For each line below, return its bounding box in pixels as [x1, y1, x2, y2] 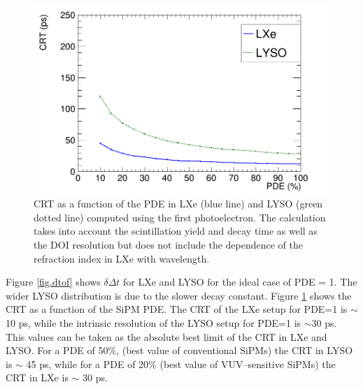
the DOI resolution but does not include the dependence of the [34, 237, 304, 251]
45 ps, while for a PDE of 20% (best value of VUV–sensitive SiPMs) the [26, 356, 336, 371]
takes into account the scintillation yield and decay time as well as [34, 223, 318, 238]
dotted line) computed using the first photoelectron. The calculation [34, 210, 326, 224]
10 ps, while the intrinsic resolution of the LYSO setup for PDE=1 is [6, 315, 301, 330]
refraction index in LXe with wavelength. [34, 251, 210, 265]
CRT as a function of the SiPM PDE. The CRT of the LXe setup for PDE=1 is [6, 302, 348, 316]
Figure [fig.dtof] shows [6, 274, 101, 289]
